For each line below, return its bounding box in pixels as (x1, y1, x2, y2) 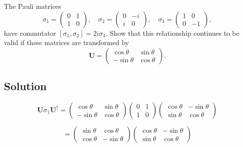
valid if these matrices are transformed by (4, 37, 129, 48)
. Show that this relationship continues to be (105, 27, 240, 38)
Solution (4, 78, 47, 94)
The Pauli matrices (4, 1, 61, 11)
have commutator (4, 27, 56, 38)
